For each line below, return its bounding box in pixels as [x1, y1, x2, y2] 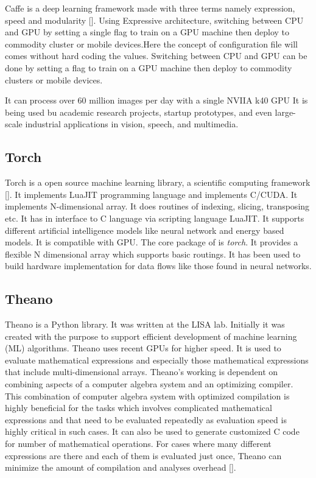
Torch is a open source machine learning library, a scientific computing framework [5, 176, 311, 189]
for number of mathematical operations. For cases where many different [5, 437, 272, 450]
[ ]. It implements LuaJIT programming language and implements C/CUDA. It [5, 188, 298, 200]
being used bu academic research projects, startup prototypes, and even [5, 105, 272, 118]
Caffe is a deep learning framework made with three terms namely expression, [5, 2, 295, 14]
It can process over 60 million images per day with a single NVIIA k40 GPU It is [5, 94, 308, 107]
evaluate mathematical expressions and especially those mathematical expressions [5, 353, 309, 366]
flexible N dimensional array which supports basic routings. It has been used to [5, 247, 301, 260]
